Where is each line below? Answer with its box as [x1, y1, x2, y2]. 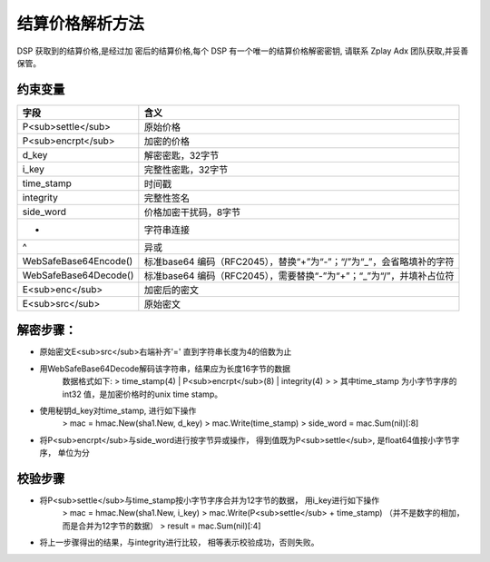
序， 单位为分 [39, 448, 90, 458]
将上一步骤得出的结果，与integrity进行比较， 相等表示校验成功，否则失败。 [39, 537, 319, 548]
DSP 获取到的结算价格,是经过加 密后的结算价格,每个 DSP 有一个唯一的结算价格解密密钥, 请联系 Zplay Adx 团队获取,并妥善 [16, 45, 469, 56]
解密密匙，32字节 [143, 149, 220, 162]
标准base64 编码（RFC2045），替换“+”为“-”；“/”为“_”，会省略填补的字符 [143, 255, 455, 268]
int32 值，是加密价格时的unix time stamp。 [62, 389, 222, 399]
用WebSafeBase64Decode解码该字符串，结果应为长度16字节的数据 [39, 363, 290, 374]
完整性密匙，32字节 [143, 163, 229, 176]
